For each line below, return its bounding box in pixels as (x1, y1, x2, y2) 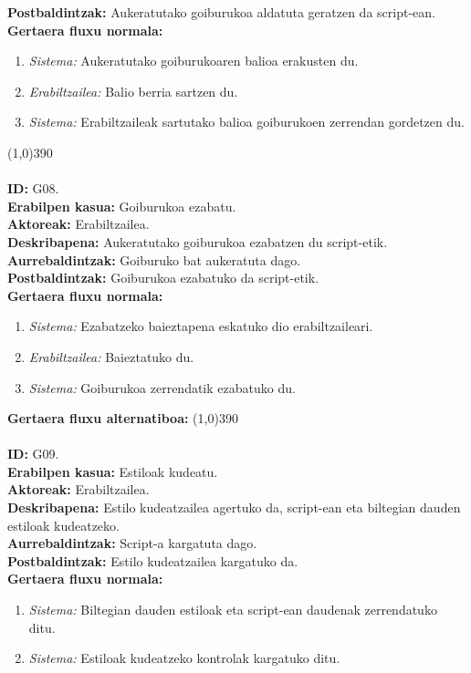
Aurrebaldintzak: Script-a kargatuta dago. (7, 533, 257, 553)
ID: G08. (7, 179, 59, 198)
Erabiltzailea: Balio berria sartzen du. (28, 81, 238, 100)
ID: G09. (7, 444, 59, 463)
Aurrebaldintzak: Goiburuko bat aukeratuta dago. (7, 250, 301, 269)
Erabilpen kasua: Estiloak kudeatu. (7, 461, 218, 481)
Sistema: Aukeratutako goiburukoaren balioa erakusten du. (28, 51, 359, 70)
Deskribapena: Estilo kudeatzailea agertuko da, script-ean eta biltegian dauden (7, 498, 461, 517)
